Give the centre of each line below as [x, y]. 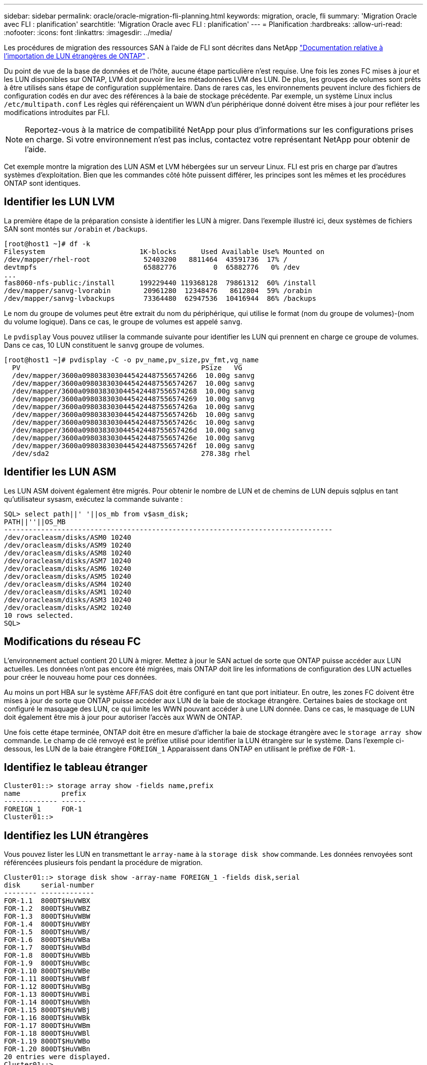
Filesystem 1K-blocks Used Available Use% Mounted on [164, 251]
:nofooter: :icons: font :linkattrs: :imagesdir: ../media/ [88, 32]
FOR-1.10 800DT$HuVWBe [47, 971]
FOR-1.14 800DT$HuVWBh [47, 1002]
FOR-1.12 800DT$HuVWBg [47, 987]
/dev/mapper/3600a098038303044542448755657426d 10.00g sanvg [133, 430]
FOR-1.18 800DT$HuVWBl [47, 1034]
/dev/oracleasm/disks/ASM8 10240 [68, 553]
